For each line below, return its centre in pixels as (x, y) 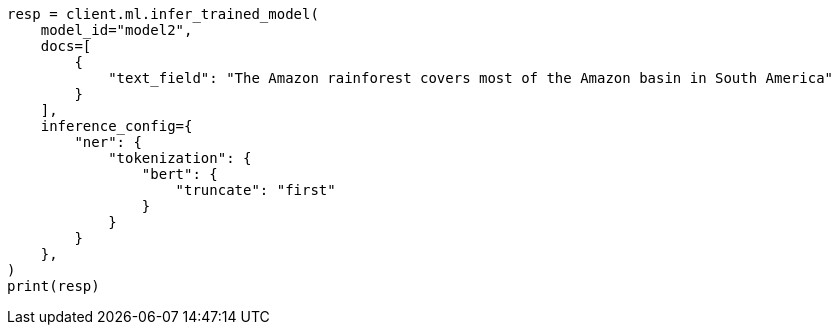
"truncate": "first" (255, 190)
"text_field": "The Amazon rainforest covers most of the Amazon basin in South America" (471, 78)
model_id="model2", (116, 30)
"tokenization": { (180, 158)
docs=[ (66, 46)
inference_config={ (116, 126)
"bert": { (179, 174)
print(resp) (53, 286)
